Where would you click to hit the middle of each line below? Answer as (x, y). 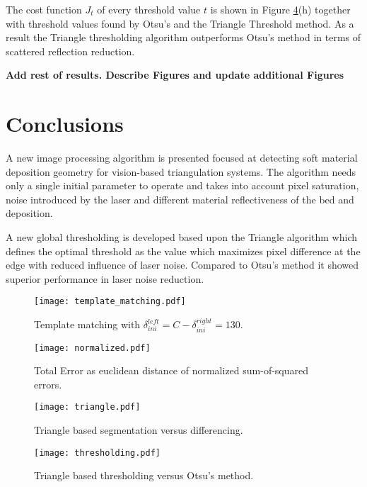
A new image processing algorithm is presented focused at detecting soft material (182, 158)
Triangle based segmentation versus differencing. (139, 430)
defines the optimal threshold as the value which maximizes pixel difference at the (183, 251)
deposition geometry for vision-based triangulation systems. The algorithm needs (181, 171)
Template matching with (87, 324)
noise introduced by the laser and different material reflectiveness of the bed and (180, 199)
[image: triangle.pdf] (87, 407)
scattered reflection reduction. (70, 51)
